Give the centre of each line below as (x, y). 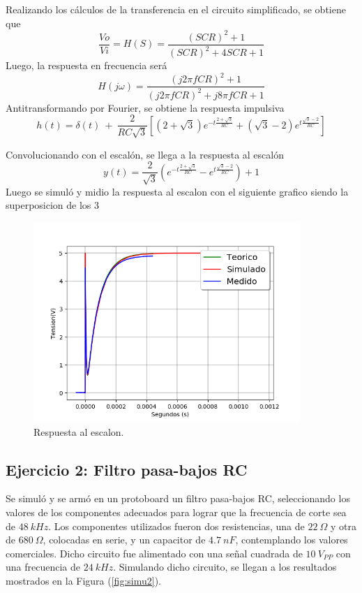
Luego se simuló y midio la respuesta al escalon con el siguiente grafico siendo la (177, 191)
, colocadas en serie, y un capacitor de (124, 540)
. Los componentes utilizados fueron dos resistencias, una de (176, 526)
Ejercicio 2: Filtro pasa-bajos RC (127, 469)
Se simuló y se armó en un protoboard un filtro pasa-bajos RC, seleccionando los (178, 498)
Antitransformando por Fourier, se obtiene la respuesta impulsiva (145, 107)
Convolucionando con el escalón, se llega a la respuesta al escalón (145, 154)
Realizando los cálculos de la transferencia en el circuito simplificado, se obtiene (176, 9)
